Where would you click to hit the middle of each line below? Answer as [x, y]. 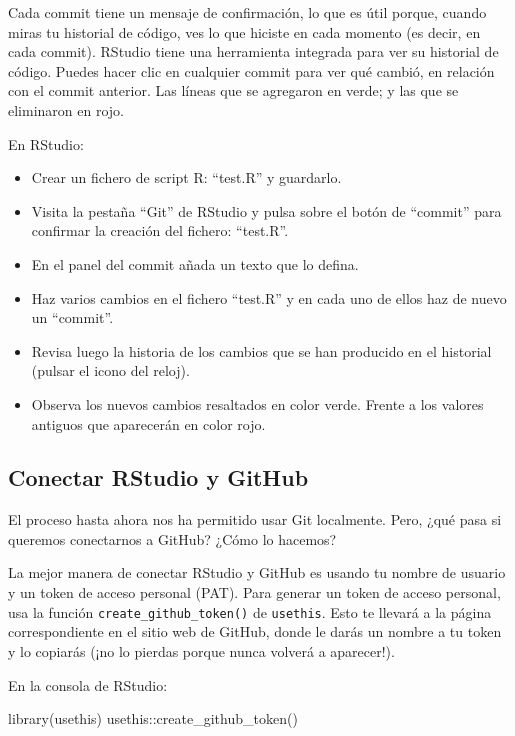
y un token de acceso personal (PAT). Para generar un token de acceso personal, [254, 592]
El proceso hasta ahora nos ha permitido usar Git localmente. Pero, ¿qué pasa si [255, 519]
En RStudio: [46, 143]
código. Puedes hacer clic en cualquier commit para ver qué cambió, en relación [251, 70]
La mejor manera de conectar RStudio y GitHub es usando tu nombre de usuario [257, 572]
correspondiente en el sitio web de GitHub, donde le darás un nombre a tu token [255, 631]
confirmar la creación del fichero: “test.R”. [160, 230]
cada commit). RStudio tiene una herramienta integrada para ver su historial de [253, 51]
